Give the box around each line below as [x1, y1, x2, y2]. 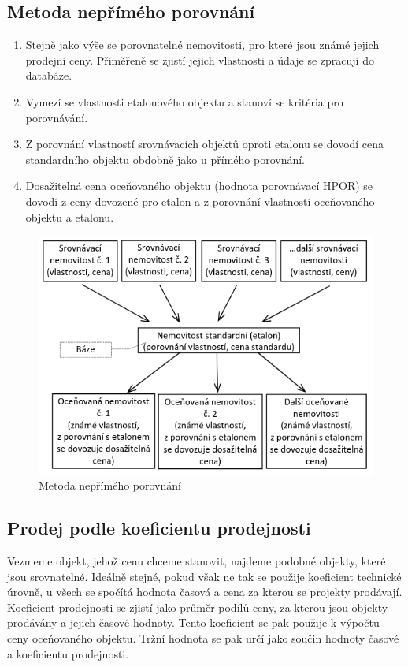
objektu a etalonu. [25, 208, 114, 225]
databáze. [25, 67, 72, 84]
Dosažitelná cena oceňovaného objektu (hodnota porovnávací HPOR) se [25, 177, 373, 194]
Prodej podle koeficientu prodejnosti [7, 516, 311, 540]
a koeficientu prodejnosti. [7, 645, 129, 661]
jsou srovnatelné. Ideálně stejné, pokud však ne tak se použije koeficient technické [7, 568, 402, 584]
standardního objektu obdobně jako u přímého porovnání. [25, 151, 305, 167]
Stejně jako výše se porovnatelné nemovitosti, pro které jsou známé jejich [25, 36, 380, 53]
